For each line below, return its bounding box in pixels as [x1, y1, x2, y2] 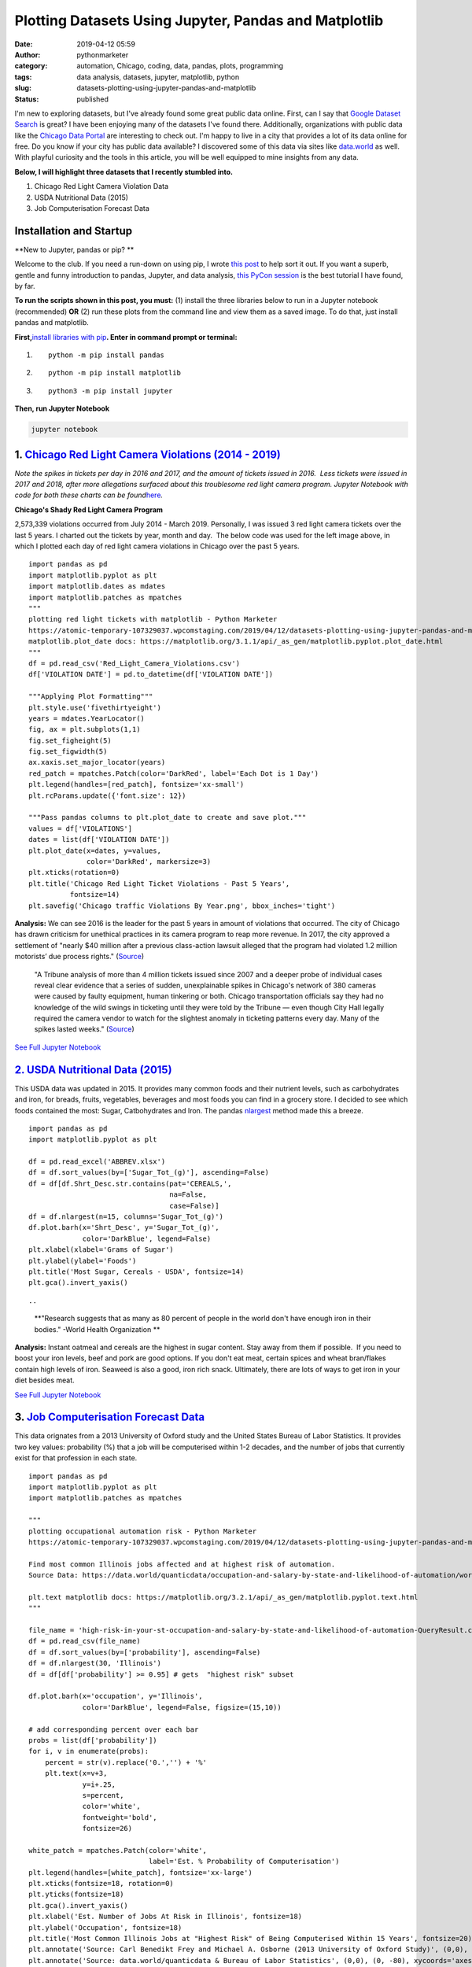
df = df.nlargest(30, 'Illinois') [28, 1659, 161, 1668]
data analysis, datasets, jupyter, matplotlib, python [76, 72, 240, 82]
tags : [14, 72, 32, 82]
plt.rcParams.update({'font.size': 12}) [28, 791, 186, 800]
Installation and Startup [14, 224, 133, 238]
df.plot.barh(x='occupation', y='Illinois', [28, 1692, 204, 1701]
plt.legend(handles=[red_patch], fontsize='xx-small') [28, 780, 245, 789]
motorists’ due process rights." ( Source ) [14, 952, 145, 961]
